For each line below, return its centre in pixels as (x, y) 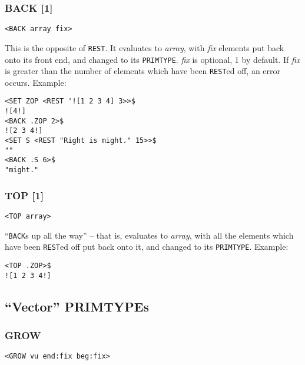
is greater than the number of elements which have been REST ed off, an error (143, 71)
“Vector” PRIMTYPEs (77, 306)
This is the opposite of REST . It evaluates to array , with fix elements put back (145, 47)
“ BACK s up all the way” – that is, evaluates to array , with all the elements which (149, 235)
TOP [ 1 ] (24, 195)
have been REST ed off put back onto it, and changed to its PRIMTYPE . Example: (147, 247)
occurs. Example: (36, 82)
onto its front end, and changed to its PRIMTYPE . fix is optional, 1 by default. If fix (152, 59)
